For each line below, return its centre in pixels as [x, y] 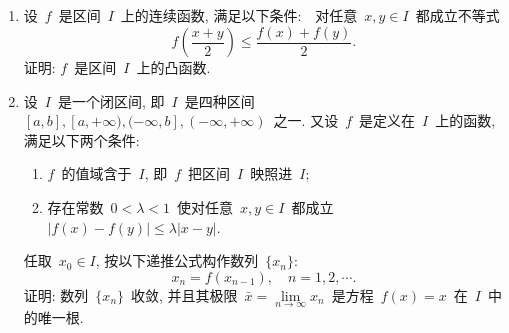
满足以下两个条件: [81, 139]
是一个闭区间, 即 [111, 100]
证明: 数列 [56, 294]
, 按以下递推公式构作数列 [177, 260]
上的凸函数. [173, 67]
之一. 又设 [306, 120]
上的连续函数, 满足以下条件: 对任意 [239, 15]
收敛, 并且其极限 [184, 294]
